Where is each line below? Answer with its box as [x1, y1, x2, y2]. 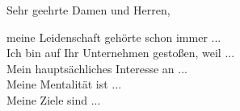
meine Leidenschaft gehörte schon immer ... [6, 28, 221, 45]
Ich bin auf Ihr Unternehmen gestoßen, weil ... [6, 44, 235, 61]
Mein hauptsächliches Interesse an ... [6, 60, 187, 76]
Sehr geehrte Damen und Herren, [6, 2, 171, 18]
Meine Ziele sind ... [6, 91, 101, 108]
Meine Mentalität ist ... [6, 76, 122, 92]
